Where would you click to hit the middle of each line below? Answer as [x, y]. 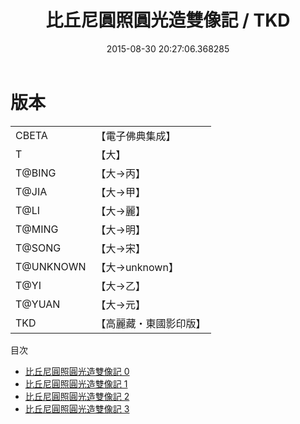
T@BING [36, 173]
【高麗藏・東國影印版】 [151, 323]
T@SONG [38, 248]
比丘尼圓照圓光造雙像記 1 [76, 383]
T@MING [37, 229]
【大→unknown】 [137, 267]
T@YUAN [38, 304]
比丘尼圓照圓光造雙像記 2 [77, 396]
